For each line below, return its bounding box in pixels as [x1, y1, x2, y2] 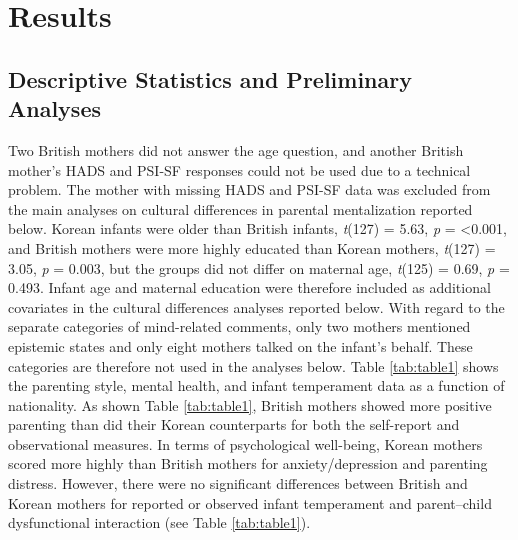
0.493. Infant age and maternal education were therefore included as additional [8, 277, 491, 298]
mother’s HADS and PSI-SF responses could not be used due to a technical [8, 159, 471, 180]
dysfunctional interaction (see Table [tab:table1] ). [8, 512, 311, 533]
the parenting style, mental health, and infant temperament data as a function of [8, 375, 505, 396]
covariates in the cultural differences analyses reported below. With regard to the [8, 296, 505, 317]
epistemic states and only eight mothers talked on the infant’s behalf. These [8, 335, 473, 356]
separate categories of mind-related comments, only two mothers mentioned [8, 316, 471, 337]
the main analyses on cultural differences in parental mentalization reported [8, 198, 473, 219]
